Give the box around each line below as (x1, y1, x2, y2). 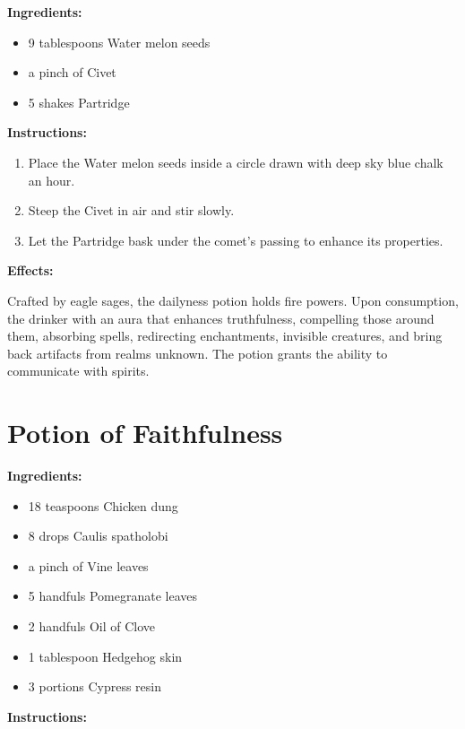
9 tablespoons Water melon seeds (28, 32, 211, 51)
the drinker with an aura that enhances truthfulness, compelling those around (7, 308, 435, 327)
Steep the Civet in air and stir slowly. (28, 201, 235, 220)
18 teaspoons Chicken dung (28, 496, 178, 515)
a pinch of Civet (28, 63, 116, 82)
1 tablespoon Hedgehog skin (28, 647, 183, 665)
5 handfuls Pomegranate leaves (28, 586, 198, 605)
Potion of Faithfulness (7, 414, 283, 451)
